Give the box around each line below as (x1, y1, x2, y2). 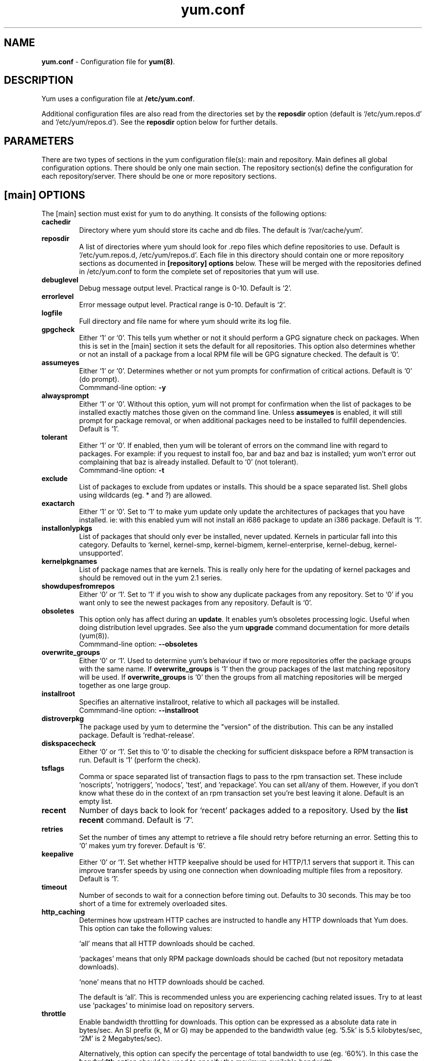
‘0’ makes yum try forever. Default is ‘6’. (79, 841, 206, 850)
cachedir (41, 218, 71, 226)
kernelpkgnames (41, 557, 97, 566)
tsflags (41, 764, 65, 773)
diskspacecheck (41, 739, 96, 748)
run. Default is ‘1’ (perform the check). (79, 756, 201, 764)
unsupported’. (79, 549, 124, 558)
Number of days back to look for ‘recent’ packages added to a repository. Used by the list (79, 805, 408, 816)
